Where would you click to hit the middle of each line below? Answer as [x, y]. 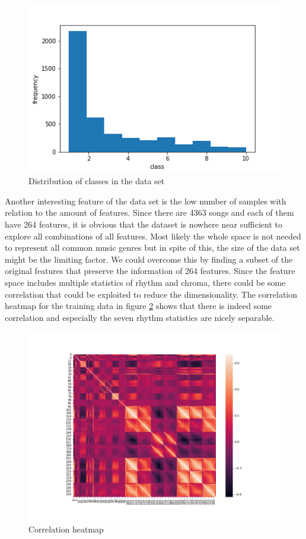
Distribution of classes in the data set [97, 181]
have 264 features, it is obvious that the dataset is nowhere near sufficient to [144, 224]
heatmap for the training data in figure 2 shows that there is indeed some [138, 306]
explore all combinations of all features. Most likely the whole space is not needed [153, 236]
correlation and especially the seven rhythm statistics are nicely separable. [140, 317]
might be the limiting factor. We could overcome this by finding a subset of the [149, 259]
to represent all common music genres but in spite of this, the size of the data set [152, 248]
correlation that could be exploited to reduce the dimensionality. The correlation [151, 294]
